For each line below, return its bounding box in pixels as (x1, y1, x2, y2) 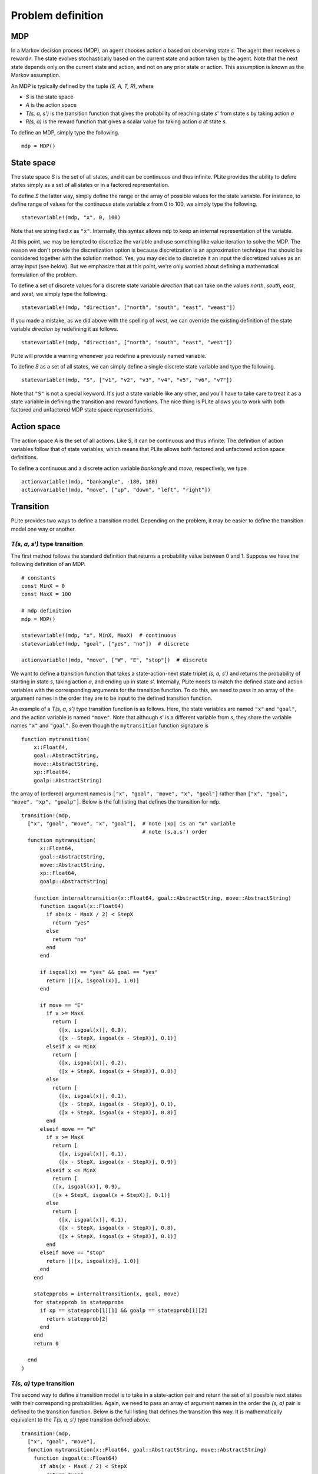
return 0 (33, 1340, 59, 1347)
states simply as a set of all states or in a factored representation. (11, 182, 170, 189)
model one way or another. (11, 525, 76, 532)
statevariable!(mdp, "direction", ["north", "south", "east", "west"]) (21, 339, 233, 346)
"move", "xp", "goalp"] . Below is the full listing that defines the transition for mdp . (11, 798, 221, 805)
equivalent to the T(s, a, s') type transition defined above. (11, 1416, 151, 1423)
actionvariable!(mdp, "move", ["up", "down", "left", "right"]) (21, 486, 211, 493)
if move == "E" (39, 1002, 84, 1008)
